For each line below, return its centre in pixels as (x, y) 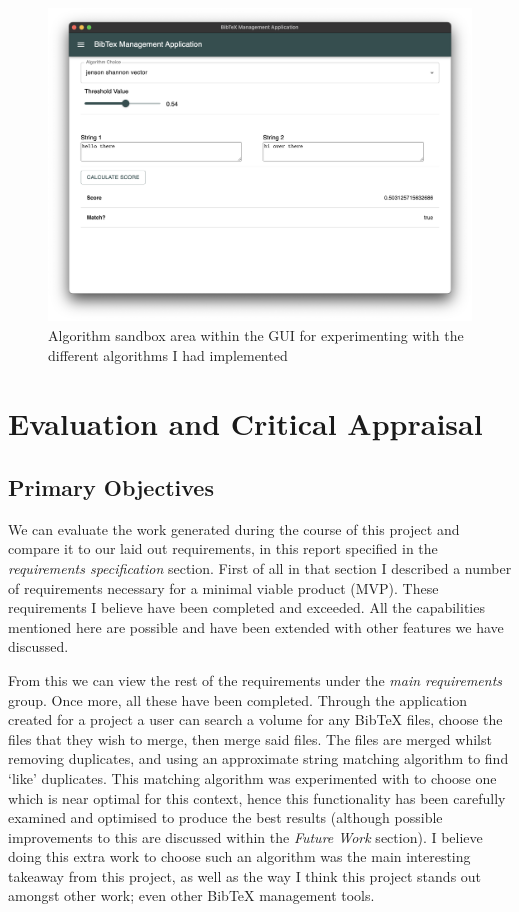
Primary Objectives (111, 486)
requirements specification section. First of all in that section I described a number (260, 567)
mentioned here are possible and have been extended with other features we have (256, 626)
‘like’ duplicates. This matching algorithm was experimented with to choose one (252, 777)
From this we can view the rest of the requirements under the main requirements (255, 679)
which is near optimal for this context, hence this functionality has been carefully (257, 797)
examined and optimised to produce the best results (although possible (225, 817)
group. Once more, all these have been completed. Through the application (238, 699)
